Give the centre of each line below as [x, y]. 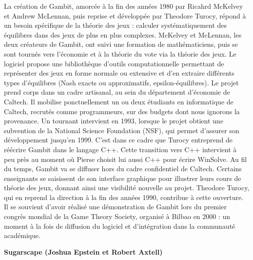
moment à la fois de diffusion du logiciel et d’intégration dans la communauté [120, 226]
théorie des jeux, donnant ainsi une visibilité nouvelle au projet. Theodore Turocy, [127, 188]
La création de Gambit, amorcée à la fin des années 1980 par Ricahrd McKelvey [124, 6]
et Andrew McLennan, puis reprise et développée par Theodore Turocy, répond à [125, 15]
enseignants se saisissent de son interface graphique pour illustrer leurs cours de [123, 178]
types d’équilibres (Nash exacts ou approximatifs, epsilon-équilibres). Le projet [121, 82]
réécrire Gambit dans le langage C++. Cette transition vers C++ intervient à [120, 149]
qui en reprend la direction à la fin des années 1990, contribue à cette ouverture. [124, 197]
